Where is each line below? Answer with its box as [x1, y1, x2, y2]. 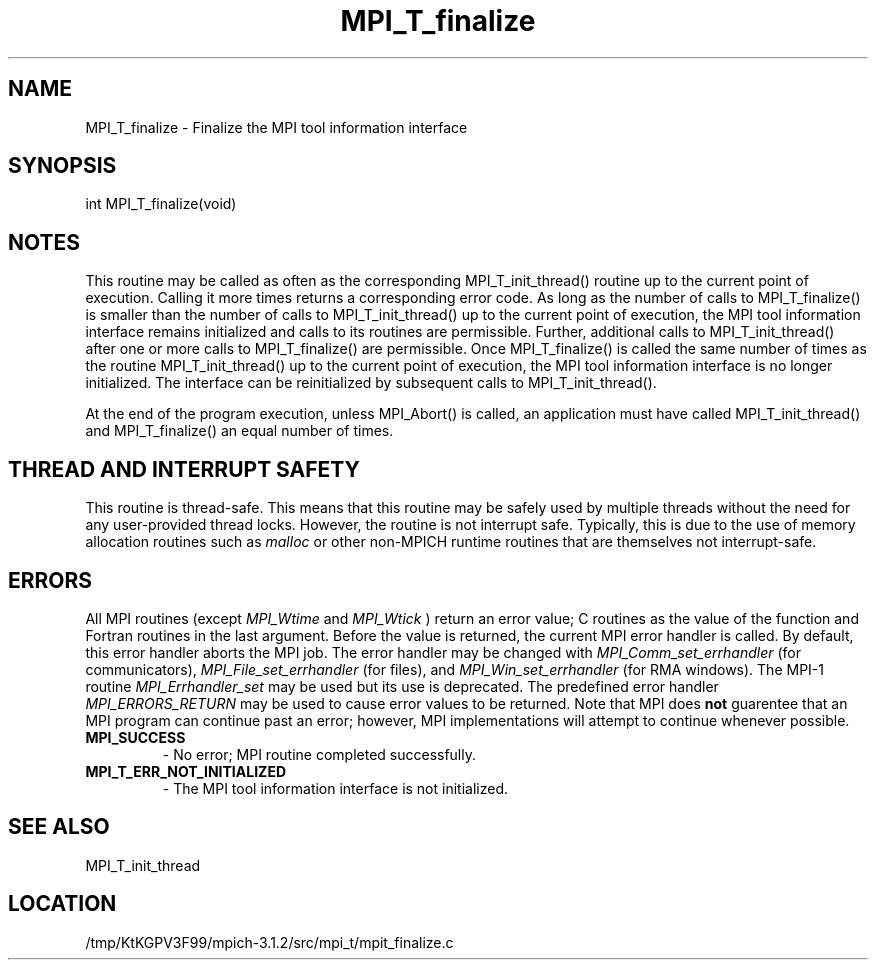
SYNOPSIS [8, 153, 117, 179]
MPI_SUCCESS [85, 728, 186, 746]
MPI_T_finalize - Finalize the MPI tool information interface [85, 118, 468, 136]
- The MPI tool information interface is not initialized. [162, 779, 508, 797]
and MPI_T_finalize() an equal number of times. [85, 422, 394, 440]
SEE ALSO [8, 814, 110, 840]
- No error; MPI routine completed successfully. [162, 745, 477, 763]
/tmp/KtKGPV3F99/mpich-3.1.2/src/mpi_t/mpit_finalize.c [85, 933, 454, 951]
